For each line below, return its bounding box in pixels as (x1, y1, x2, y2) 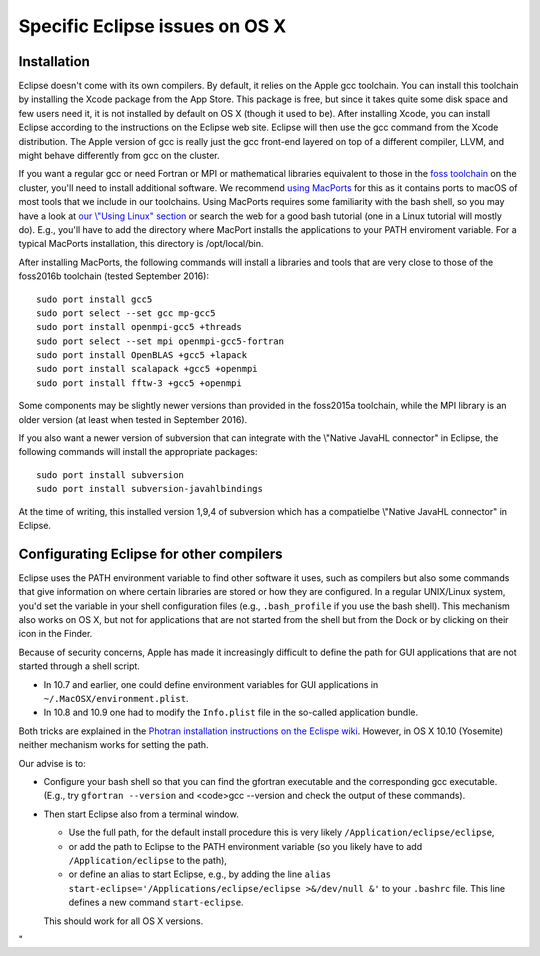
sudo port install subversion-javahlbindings (36, 483, 264, 495)
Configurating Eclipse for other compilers (18, 545, 284, 562)
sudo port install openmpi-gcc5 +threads (36, 321, 242, 333)
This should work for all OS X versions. (43, 915, 204, 927)
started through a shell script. (18, 660, 140, 672)
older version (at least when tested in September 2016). (18, 413, 248, 425)
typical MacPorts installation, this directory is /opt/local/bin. (18, 238, 264, 250)
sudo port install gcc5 (36, 293, 153, 305)
